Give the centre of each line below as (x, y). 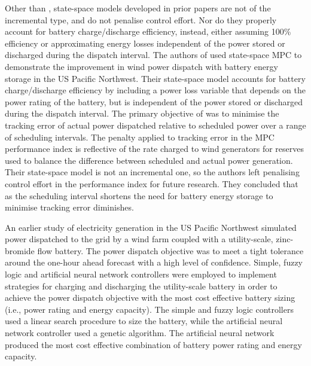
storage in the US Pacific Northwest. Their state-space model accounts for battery (155, 78)
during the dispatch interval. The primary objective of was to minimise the (142, 113)
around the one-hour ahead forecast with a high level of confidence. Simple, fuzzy (154, 262)
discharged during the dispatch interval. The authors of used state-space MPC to (153, 55)
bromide (20, 250)
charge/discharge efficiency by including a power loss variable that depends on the (155, 90)
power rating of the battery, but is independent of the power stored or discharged (154, 101)
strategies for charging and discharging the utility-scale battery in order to (141, 286)
